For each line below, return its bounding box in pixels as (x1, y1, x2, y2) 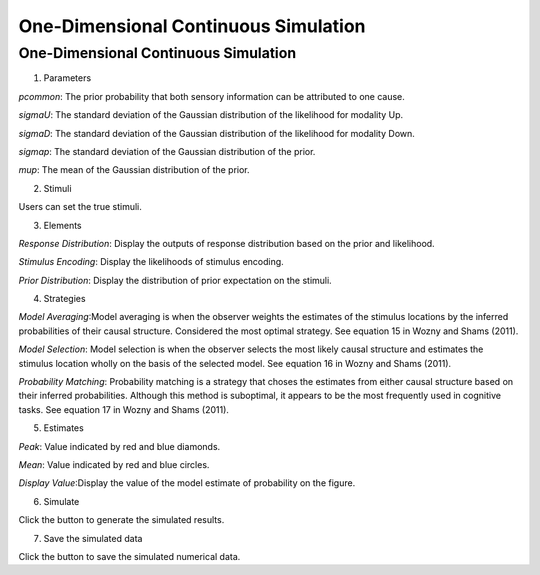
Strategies (43, 293, 86, 305)
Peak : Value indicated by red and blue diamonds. (18, 440, 221, 452)
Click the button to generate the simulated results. (18, 514, 225, 526)
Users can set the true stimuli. (18, 201, 142, 213)
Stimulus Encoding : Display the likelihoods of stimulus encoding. (18, 256, 284, 268)
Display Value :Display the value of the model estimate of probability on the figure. (18, 477, 356, 489)
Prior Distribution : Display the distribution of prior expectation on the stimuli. (18, 274, 332, 286)
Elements (43, 219, 82, 231)
